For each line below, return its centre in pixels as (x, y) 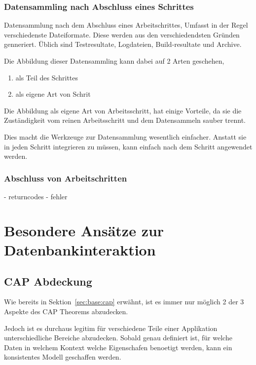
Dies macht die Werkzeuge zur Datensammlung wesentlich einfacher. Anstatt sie (125, 136)
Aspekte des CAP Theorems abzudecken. (66, 311)
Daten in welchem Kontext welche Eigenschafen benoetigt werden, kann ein (118, 347)
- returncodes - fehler (36, 196)
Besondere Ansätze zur (84, 230)
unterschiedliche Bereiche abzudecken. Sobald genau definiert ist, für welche (118, 338)
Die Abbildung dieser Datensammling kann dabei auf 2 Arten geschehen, (114, 61)
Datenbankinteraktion (80, 249)
